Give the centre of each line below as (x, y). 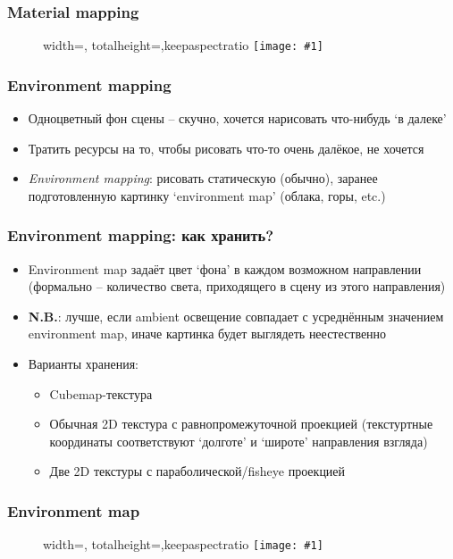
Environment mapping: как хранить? (141, 235)
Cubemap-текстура (101, 393)
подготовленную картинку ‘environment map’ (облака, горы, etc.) (207, 195)
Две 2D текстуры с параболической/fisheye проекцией (197, 471)
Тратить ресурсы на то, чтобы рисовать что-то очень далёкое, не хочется (226, 148)
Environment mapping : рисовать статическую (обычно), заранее (203, 178)
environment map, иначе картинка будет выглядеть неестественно (207, 334)
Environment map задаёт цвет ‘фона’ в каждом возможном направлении (225, 268)
